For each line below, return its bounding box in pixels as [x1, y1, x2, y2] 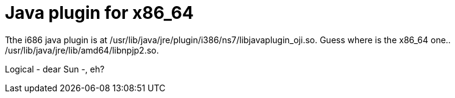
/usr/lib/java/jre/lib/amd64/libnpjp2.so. [5, 44, 159, 55]
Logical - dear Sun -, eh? [5, 63, 105, 74]
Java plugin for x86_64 [5, 2, 194, 23]
